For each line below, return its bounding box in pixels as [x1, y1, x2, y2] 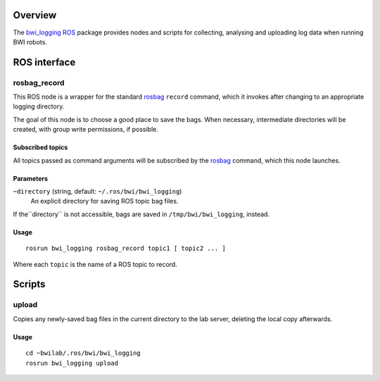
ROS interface [13, 56, 76, 68]
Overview [13, 9, 57, 21]
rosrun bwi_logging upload [25, 359, 119, 367]
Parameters [13, 174, 49, 182]
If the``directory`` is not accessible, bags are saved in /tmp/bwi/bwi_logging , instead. [13, 210, 270, 218]
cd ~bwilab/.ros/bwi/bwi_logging [25, 349, 141, 357]
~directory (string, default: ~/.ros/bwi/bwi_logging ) [13, 187, 182, 196]
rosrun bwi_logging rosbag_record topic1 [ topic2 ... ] [25, 244, 227, 253]
